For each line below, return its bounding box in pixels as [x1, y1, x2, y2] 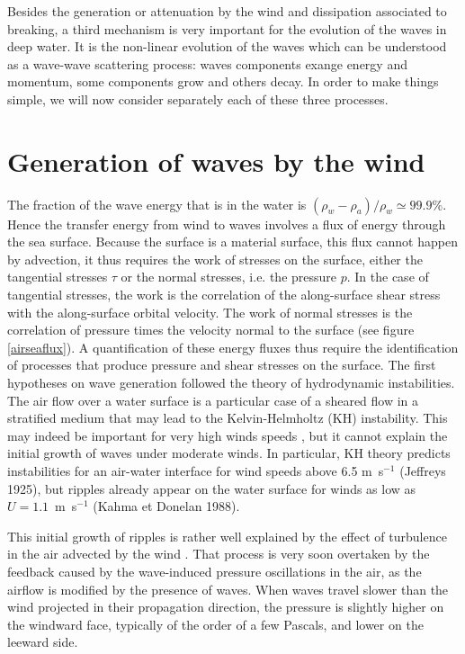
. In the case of [346, 267, 429, 286]
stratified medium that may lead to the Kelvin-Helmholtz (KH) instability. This [7, 408, 448, 427]
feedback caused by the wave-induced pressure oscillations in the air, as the [7, 561, 422, 580]
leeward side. [7, 632, 78, 651]
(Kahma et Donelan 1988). [93, 497, 240, 515]
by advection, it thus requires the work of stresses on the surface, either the [7, 249, 423, 268]
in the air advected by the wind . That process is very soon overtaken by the [7, 544, 430, 563]
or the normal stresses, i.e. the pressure [121, 267, 337, 286]
